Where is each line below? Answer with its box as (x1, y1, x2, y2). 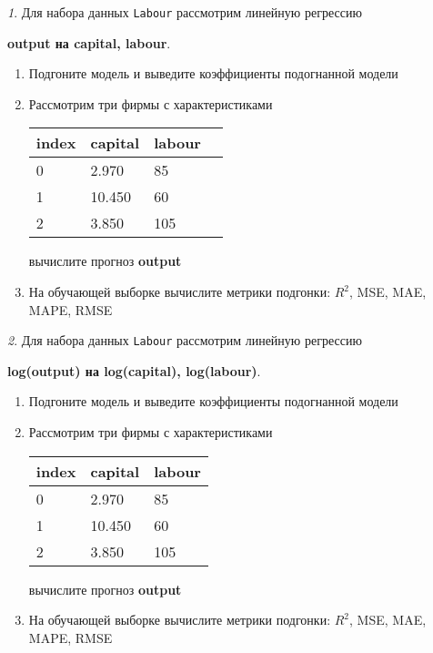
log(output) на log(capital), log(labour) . (7, 361, 261, 380)
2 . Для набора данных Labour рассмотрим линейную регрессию (7, 331, 362, 350)
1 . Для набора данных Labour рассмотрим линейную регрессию (7, 3, 362, 21)
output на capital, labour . (7, 33, 171, 52)
